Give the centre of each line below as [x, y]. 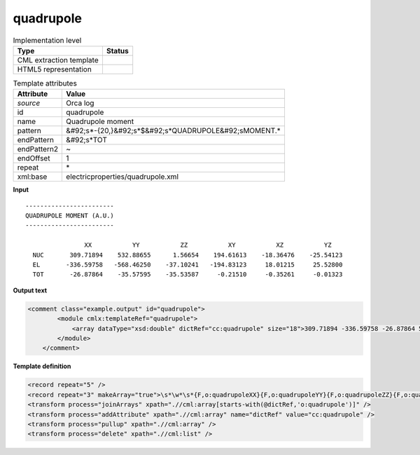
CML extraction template [58, 60]
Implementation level [47, 40]
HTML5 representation [55, 69]
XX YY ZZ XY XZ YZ [208, 245]
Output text [30, 290]
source [29, 103]
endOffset [34, 158]
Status [117, 50]
